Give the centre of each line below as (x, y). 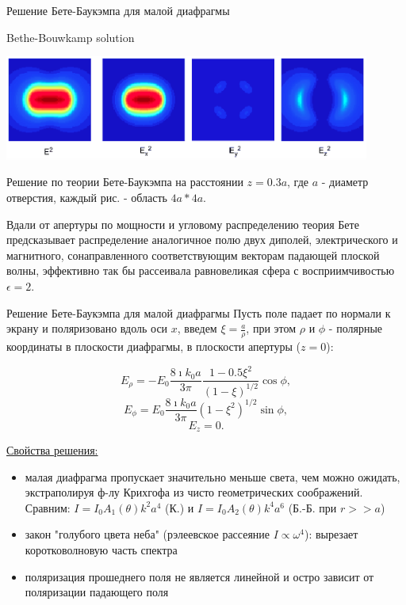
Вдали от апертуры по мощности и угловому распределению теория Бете (183, 224)
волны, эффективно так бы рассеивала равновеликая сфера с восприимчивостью (201, 270)
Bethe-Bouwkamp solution (71, 37)
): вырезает (331, 534)
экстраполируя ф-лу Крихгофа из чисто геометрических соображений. (194, 492)
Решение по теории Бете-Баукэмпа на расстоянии (125, 182)
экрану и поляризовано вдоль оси (87, 328)
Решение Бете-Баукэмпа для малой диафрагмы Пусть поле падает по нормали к (199, 312)
